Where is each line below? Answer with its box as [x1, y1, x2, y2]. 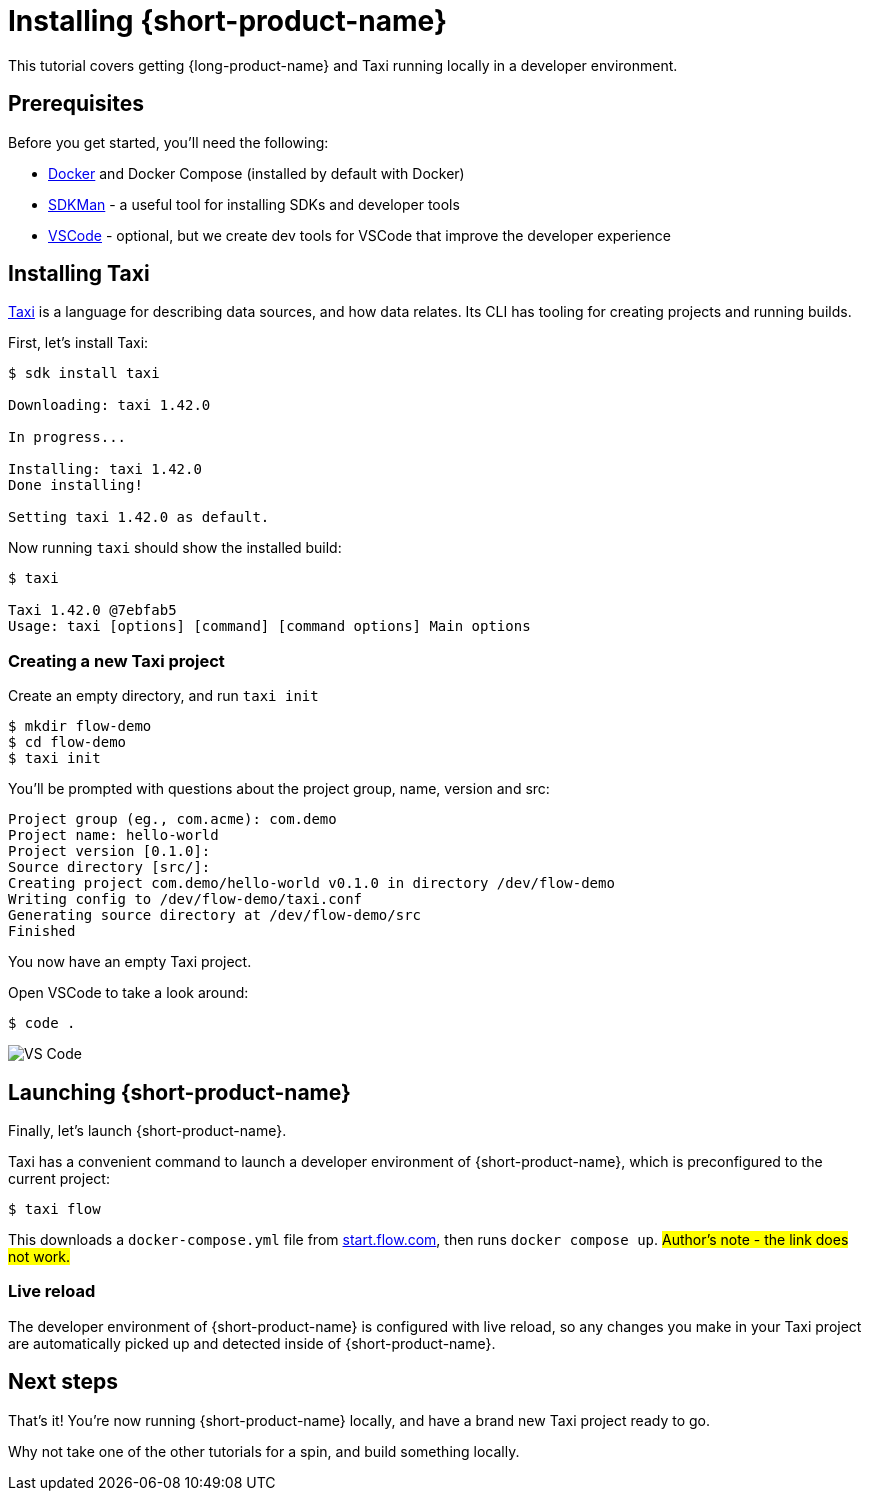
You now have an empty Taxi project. [8, 953, 252, 971]
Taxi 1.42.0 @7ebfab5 [8, 602, 177, 619]
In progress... [8, 429, 127, 446]
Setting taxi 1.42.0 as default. [8, 509, 270, 526]
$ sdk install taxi [8, 365, 160, 382]
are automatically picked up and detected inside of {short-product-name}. [8, 1334, 496, 1352]
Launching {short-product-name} [8, 1079, 351, 1105]
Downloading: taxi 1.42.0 [8, 397, 211, 414]
